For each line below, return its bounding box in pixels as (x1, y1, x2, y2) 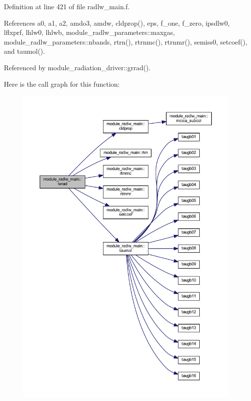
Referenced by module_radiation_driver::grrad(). (4, 62, 151, 72)
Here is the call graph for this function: (4, 78, 120, 89)
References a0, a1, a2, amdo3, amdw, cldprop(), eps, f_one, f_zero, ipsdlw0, (4, 17, 230, 28)
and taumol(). (4, 46, 45, 56)
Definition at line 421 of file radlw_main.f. (4, 1, 130, 11)
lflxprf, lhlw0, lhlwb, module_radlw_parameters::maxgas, (4, 27, 175, 37)
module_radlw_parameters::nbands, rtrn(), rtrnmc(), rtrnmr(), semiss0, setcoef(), (4, 36, 248, 46)
